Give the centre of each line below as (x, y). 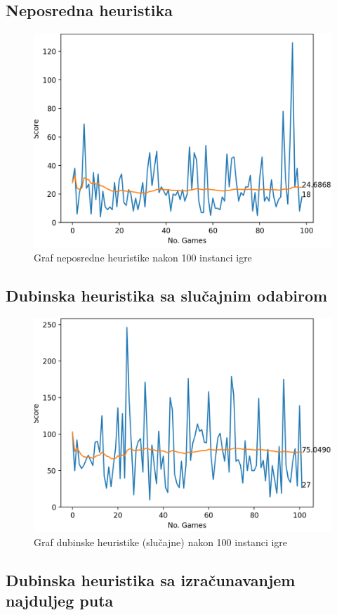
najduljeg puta (60, 601)
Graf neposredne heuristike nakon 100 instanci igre (143, 257)
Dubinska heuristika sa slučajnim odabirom (167, 295)
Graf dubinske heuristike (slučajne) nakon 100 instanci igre (161, 542)
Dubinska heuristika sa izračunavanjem (151, 580)
